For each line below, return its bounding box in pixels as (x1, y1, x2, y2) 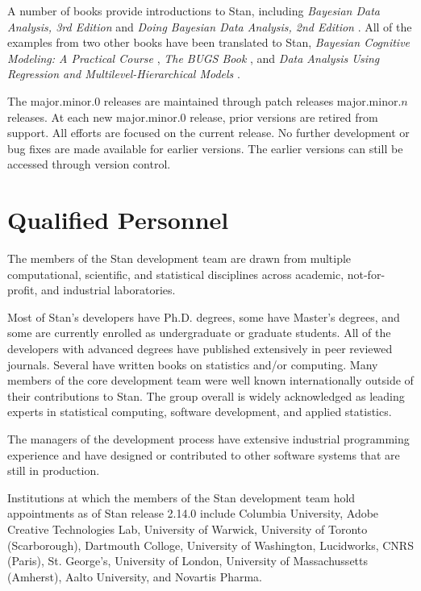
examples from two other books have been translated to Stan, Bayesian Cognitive (7, 34, 411, 51)
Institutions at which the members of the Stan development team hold (7, 489, 356, 506)
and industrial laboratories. (41, 281, 176, 298)
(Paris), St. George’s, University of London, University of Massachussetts (7, 552, 369, 569)
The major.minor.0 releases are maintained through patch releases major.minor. (7, 92, 402, 109)
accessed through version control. (7, 156, 171, 173)
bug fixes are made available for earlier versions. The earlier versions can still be (7, 139, 403, 156)
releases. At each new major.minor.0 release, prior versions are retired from (7, 108, 378, 125)
